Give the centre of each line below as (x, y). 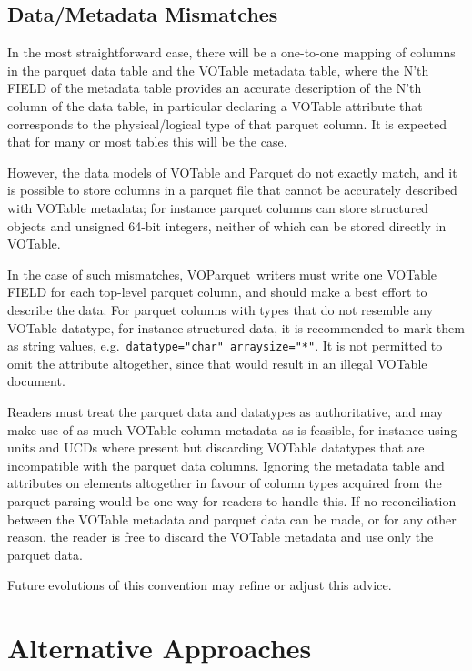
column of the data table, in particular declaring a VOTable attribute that (215, 105)
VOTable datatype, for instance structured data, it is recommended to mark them (236, 327)
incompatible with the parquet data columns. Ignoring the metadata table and (226, 465)
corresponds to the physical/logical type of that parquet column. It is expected (227, 123)
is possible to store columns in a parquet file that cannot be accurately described (232, 190)
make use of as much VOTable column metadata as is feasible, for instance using (232, 429)
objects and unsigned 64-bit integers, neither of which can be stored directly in (227, 225)
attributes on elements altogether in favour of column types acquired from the (225, 483)
